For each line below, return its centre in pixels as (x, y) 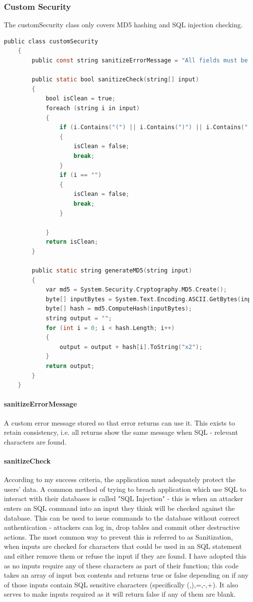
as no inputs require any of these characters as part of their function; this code (121, 565)
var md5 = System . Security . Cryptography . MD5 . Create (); (136, 290)
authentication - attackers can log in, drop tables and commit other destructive (122, 527)
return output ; (70, 366)
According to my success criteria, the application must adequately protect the (120, 479)
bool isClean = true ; (81, 99)
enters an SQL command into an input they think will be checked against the (119, 508)
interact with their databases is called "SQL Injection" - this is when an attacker (124, 498)
